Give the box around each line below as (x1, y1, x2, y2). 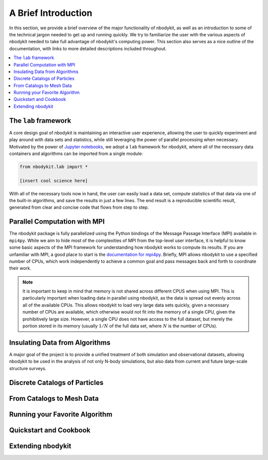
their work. (9, 265, 32, 271)
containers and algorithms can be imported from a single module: (9, 151, 143, 156)
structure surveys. (9, 365, 47, 371)
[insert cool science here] (19, 178, 88, 183)
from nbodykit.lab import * (19, 164, 88, 169)
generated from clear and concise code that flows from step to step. (9, 204, 149, 211)
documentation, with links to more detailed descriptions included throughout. (9, 45, 167, 52)
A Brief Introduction (9, 7, 93, 18)
